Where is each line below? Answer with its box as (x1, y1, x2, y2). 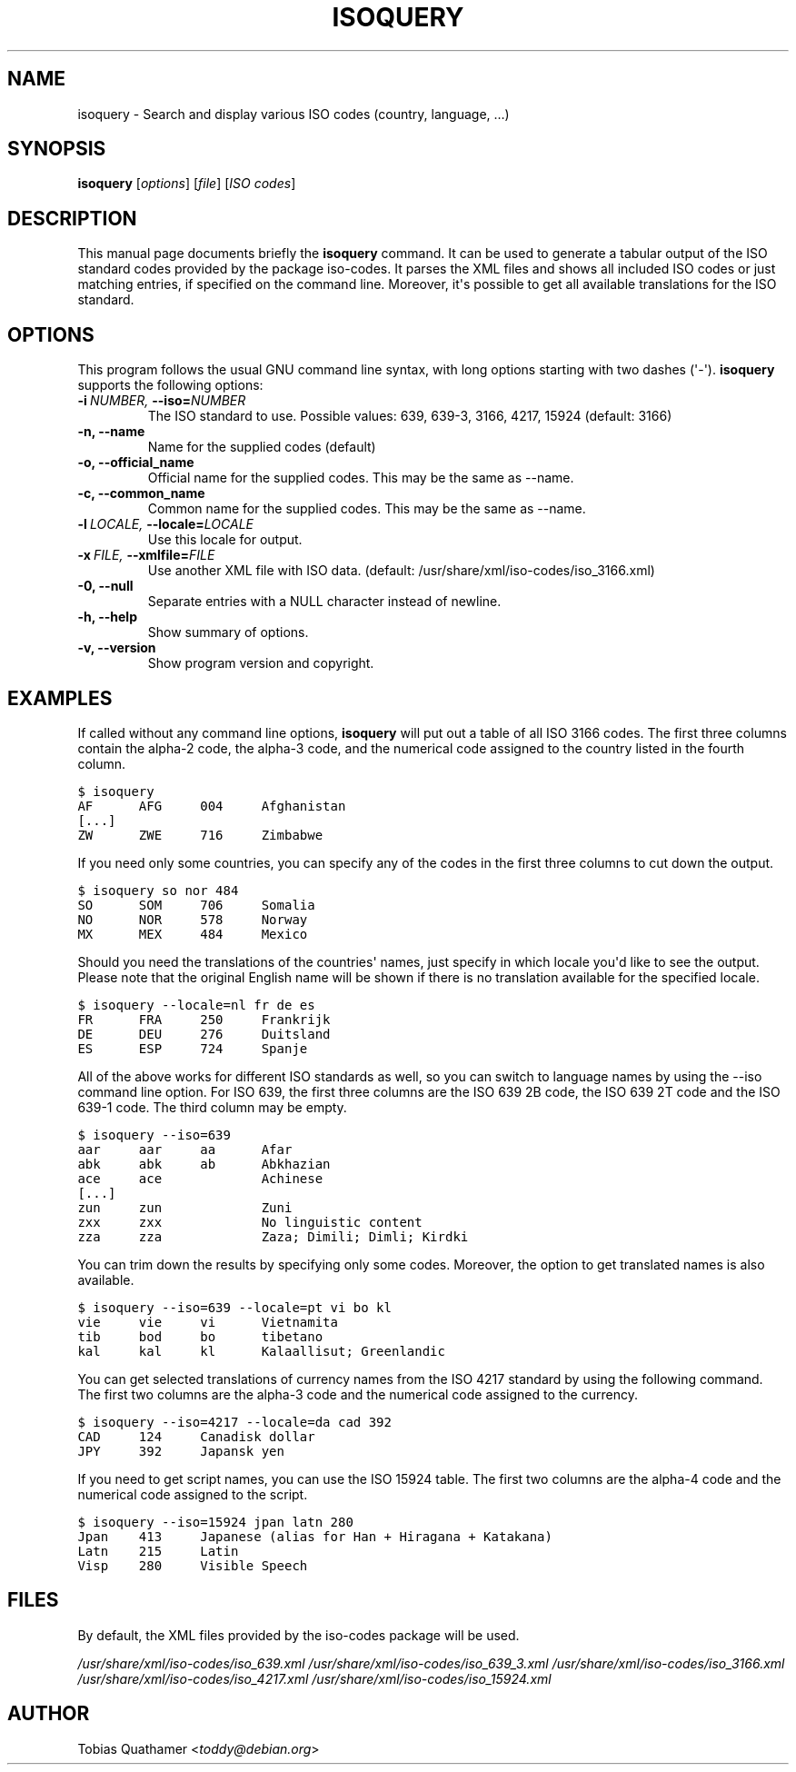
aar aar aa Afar (77, 1141, 293, 1157)
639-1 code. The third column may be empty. (77, 1099, 347, 1115)
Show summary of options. (147, 624, 309, 641)
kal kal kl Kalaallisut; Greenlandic (77, 1343, 445, 1359)
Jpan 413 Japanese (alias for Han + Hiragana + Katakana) (77, 1528, 552, 1544)
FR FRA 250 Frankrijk (77, 1011, 331, 1027)
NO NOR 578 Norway (77, 911, 308, 927)
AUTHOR (7, 1702, 90, 1726)
